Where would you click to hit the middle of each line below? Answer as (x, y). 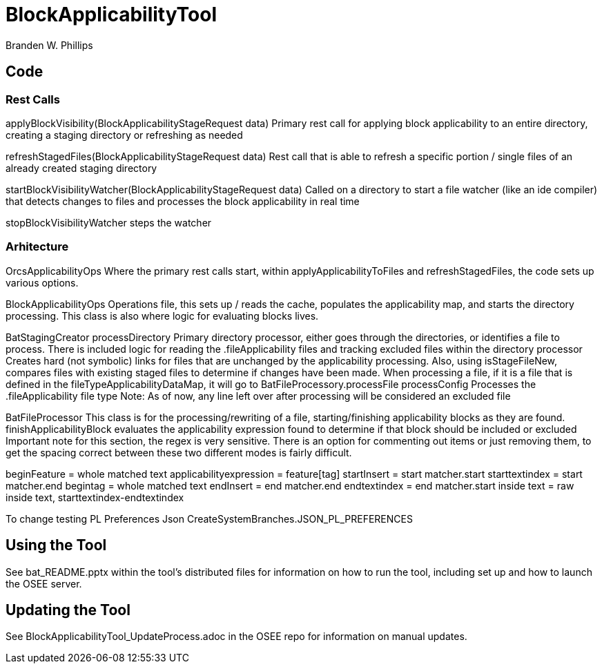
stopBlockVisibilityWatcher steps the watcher (109, 222)
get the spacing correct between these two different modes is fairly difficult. (179, 452)
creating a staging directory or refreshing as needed (124, 135)
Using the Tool (56, 545)
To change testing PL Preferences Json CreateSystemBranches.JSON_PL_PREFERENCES (209, 518)
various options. (42, 282)
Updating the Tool (68, 610)
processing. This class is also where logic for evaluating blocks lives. (162, 316)
